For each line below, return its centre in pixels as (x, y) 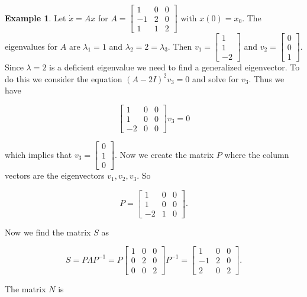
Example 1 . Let (35, 17)
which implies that (38, 154)
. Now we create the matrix (164, 154)
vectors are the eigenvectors (55, 175)
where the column (257, 154)
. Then (180, 46)
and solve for (215, 78)
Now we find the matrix (48, 232)
